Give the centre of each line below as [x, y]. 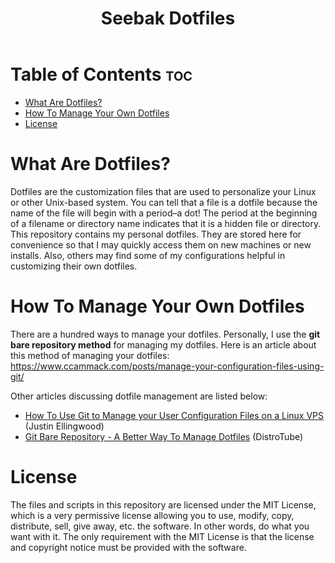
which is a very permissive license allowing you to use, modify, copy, [152, 515]
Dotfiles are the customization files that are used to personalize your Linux [163, 191]
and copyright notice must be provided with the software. [128, 547]
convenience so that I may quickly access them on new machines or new [161, 244]
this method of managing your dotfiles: [90, 355]
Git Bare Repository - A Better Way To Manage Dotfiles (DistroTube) [164, 436]
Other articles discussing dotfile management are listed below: [139, 396]
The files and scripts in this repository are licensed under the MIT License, [163, 504]
